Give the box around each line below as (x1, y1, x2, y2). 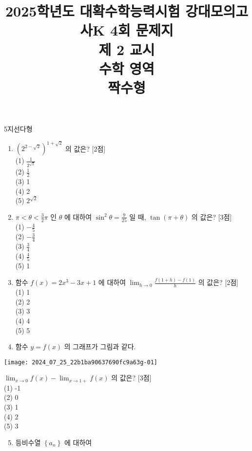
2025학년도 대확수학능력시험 (5, 1, 180, 21)
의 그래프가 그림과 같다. (64, 341, 136, 352)
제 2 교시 (98, 39, 155, 59)
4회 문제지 (110, 20, 174, 40)
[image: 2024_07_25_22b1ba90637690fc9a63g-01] (4, 358, 157, 366)
